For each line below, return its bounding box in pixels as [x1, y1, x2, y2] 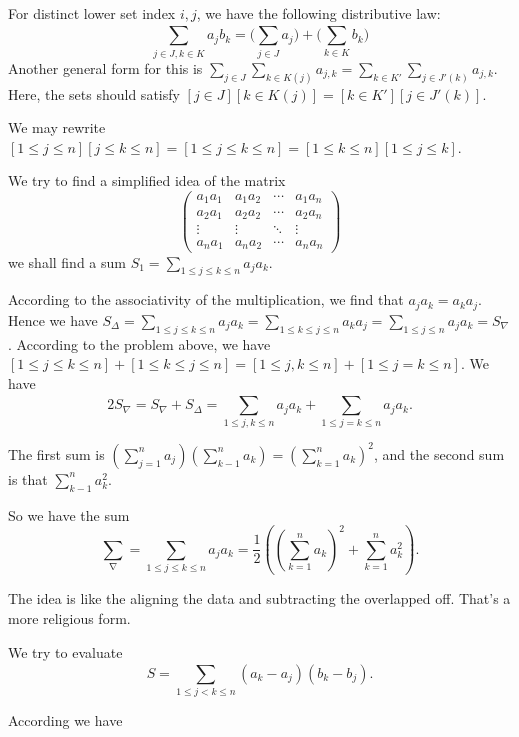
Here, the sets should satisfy [8, 83, 180, 104]
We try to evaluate [8, 641, 123, 662]
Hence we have [8, 309, 98, 330]
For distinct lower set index [8, 3, 176, 23]
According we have [8, 710, 123, 731]
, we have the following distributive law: [196, 3, 441, 23]
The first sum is [8, 443, 105, 464]
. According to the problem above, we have [8, 333, 271, 354]
